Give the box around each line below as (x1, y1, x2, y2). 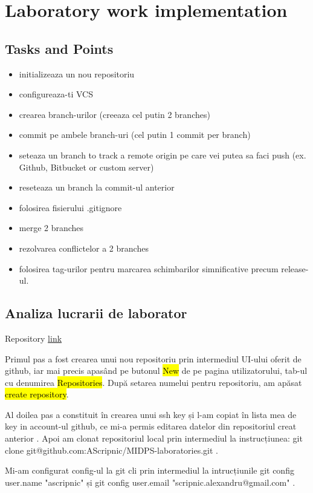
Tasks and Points (5, 39, 114, 57)
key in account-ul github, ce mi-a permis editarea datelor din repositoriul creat (5, 420, 297, 433)
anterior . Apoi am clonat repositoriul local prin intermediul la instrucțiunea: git (5, 432, 303, 445)
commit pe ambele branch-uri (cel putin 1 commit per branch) (19, 128, 251, 141)
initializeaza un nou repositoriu (19, 67, 135, 80)
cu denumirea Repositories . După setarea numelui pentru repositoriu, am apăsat (5, 376, 302, 388)
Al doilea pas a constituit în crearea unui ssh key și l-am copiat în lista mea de (5, 408, 297, 420)
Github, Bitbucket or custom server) (19, 160, 154, 173)
